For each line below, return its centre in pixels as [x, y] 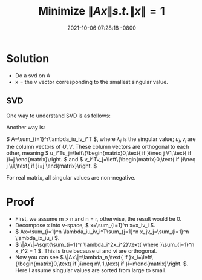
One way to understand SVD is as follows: [58, 116]
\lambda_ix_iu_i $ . [37, 238]
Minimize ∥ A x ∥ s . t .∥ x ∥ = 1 [102, 11]
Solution [28, 58]
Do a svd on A [32, 75]
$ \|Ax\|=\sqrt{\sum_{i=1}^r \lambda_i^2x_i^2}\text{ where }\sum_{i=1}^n [105, 245]
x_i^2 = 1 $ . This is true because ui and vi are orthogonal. [86, 251]
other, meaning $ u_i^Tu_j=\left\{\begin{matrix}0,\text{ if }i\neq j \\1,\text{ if [99, 153]
